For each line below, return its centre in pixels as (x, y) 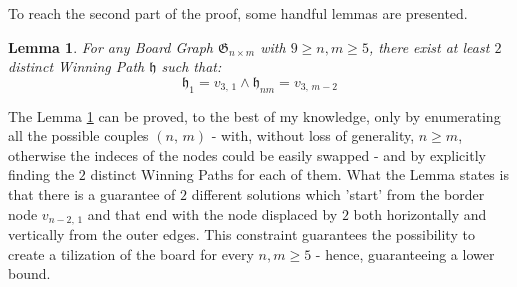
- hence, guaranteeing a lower (405, 253)
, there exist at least (429, 46)
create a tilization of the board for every (131, 253)
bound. (29, 273)
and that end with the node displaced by (212, 213)
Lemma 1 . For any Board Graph (110, 46)
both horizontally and (420, 213)
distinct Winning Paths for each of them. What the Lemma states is (299, 174)
